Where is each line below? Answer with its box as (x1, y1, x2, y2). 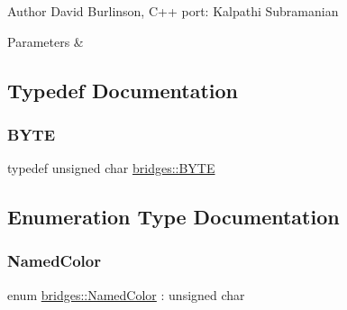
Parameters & (7, 32, 84, 50)
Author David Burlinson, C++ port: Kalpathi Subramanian (7, 2, 339, 20)
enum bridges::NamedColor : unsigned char (7, 285, 245, 304)
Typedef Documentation (7, 76, 238, 104)
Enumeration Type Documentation (7, 203, 340, 231)
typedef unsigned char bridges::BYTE (7, 159, 215, 178)
